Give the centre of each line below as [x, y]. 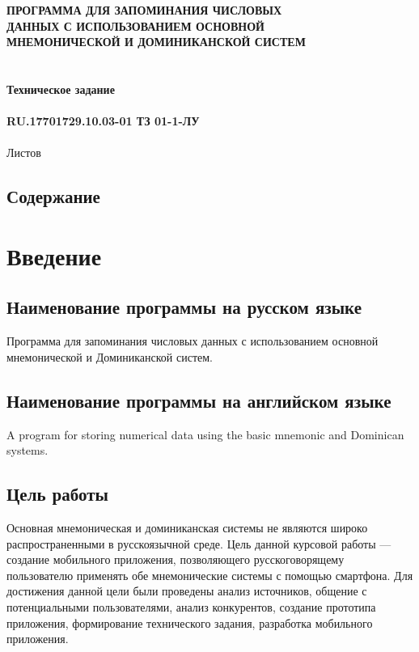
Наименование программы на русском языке [184, 307]
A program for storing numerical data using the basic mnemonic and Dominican [205, 434]
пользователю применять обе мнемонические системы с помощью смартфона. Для [210, 575]
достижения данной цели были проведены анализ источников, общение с [187, 591]
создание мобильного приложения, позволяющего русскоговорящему [176, 559]
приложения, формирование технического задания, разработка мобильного [190, 622]
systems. [28, 450]
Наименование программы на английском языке [199, 400]
